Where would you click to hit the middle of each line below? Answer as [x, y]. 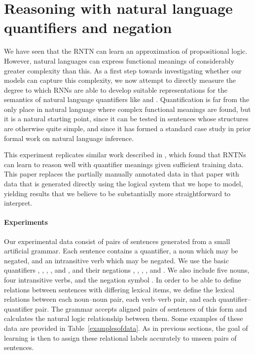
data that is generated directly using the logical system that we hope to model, [124, 184]
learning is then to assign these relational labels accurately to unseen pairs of [120, 337]
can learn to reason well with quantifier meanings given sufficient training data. [124, 164]
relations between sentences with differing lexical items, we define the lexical [119, 289]
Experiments [26, 222]
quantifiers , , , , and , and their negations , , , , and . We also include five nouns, [127, 270]
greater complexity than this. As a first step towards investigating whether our [123, 70]
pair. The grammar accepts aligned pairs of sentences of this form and [141, 308]
